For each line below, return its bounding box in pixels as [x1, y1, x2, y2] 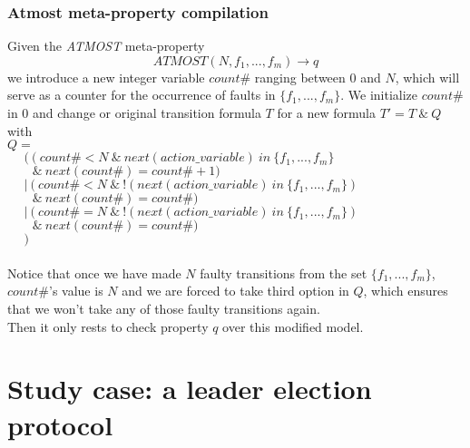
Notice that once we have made [7, 263, 181, 282]
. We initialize [340, 85, 418, 104]
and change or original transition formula [33, 103, 261, 122]
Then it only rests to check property [7, 317, 209, 336]
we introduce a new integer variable [7, 67, 205, 86]
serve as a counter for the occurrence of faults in [7, 85, 276, 104]
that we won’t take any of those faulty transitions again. [7, 298, 320, 317]
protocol [7, 405, 113, 443]
